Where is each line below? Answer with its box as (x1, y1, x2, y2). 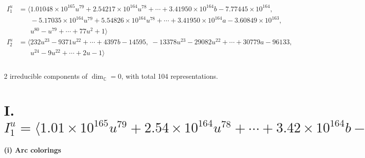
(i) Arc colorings (4, 145, 61, 155)
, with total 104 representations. (121, 71, 218, 81)
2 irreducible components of (4, 71, 88, 81)
